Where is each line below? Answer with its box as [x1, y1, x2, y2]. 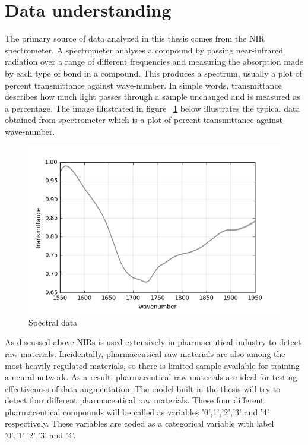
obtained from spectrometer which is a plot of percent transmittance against [5, 113, 282, 126]
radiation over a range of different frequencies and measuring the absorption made [5, 55, 303, 68]
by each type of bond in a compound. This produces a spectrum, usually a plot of [5, 67, 302, 79]
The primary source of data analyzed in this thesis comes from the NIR [5, 32, 265, 45]
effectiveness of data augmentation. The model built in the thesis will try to [5, 382, 281, 394]
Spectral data [28, 315, 78, 328]
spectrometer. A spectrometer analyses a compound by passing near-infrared [5, 43, 283, 56]
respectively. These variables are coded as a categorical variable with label [5, 417, 274, 430]
